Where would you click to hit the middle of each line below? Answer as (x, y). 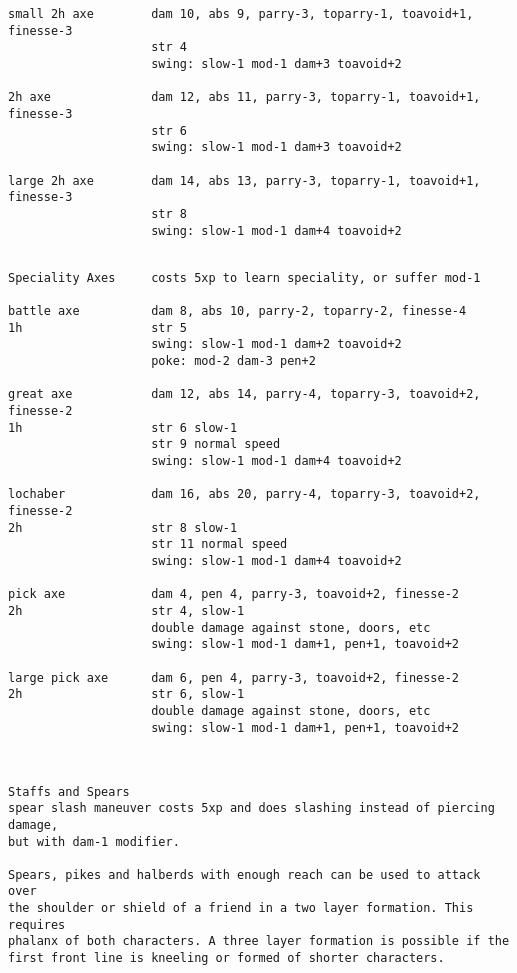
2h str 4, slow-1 (126, 610)
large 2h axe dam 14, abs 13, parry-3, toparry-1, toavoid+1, (244, 180)
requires (37, 924)
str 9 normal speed (216, 444)
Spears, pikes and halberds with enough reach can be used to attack (244, 874)
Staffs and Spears (69, 791)
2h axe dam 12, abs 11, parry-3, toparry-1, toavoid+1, (244, 97)
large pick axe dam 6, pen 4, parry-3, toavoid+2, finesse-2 (234, 677)
